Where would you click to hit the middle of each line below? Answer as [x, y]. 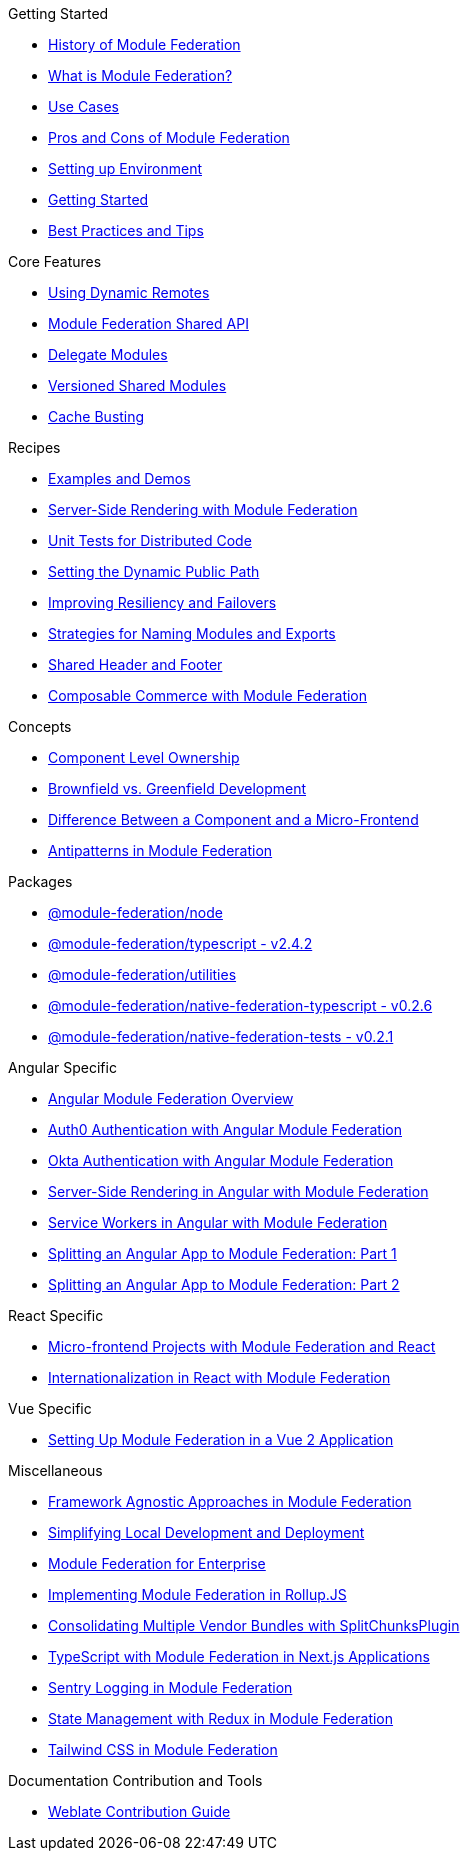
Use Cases [83, 106]
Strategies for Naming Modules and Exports [192, 633]
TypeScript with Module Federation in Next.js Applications [239, 1656]
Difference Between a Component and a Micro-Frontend [233, 819]
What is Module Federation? [140, 75]
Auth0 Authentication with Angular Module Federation [225, 1129]
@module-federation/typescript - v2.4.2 [180, 943]
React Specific [56, 1315]
